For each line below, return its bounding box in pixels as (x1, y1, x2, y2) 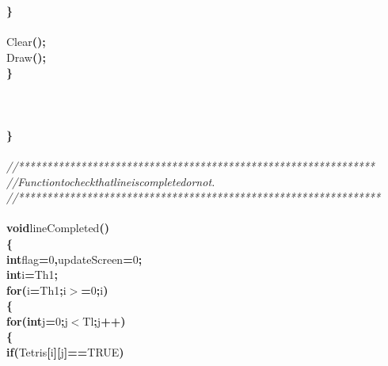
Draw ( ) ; (6, 48, 46, 65)
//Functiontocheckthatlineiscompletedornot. (6, 173, 215, 189)
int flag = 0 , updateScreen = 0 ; (6, 250, 143, 267)
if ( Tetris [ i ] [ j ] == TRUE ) (6, 344, 124, 360)
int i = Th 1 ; (6, 266, 59, 283)
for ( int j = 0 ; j (6, 312, 68, 329)
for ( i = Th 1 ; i (6, 281, 67, 298)
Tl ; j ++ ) (82, 312, 126, 329)
